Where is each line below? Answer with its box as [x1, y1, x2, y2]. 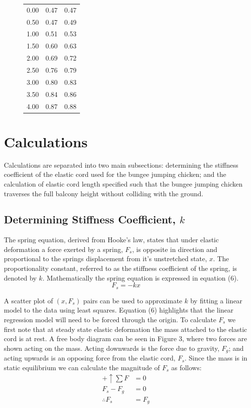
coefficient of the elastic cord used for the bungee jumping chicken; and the [4, 169, 226, 179]
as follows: [171, 362, 202, 372]
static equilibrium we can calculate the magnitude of [4, 362, 160, 372]
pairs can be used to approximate [83, 295, 183, 305]
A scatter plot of [4, 295, 53, 305]
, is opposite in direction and [132, 244, 218, 254]
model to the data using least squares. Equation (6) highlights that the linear [4, 305, 234, 315]
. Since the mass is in [185, 353, 248, 363]
